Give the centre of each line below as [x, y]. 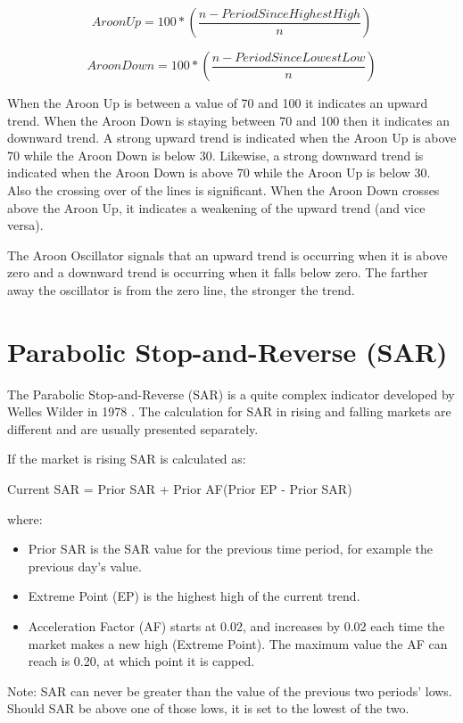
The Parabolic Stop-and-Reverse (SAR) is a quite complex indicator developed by [231, 394]
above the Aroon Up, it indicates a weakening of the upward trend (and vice [216, 207]
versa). [25, 225]
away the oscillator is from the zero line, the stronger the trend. [181, 289]
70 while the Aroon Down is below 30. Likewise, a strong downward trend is [215, 155]
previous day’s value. [85, 566]
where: [25, 518]
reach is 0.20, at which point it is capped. [141, 661]
